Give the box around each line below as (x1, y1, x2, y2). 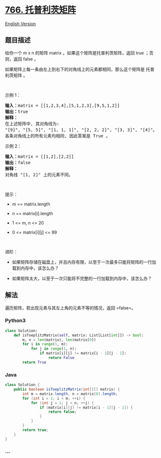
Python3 (5, 317, 26, 324)
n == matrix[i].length (12, 210, 53, 216)
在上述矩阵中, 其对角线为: (5, 121, 59, 126)
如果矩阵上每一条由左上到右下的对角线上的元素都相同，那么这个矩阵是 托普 (5, 66, 155, 72)
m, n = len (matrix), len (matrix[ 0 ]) (22, 337, 96, 342)
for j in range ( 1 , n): (30, 346, 77, 351)
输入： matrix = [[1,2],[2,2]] (5, 153, 74, 159)
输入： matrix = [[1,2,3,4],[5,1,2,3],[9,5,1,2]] (5, 102, 120, 108)
